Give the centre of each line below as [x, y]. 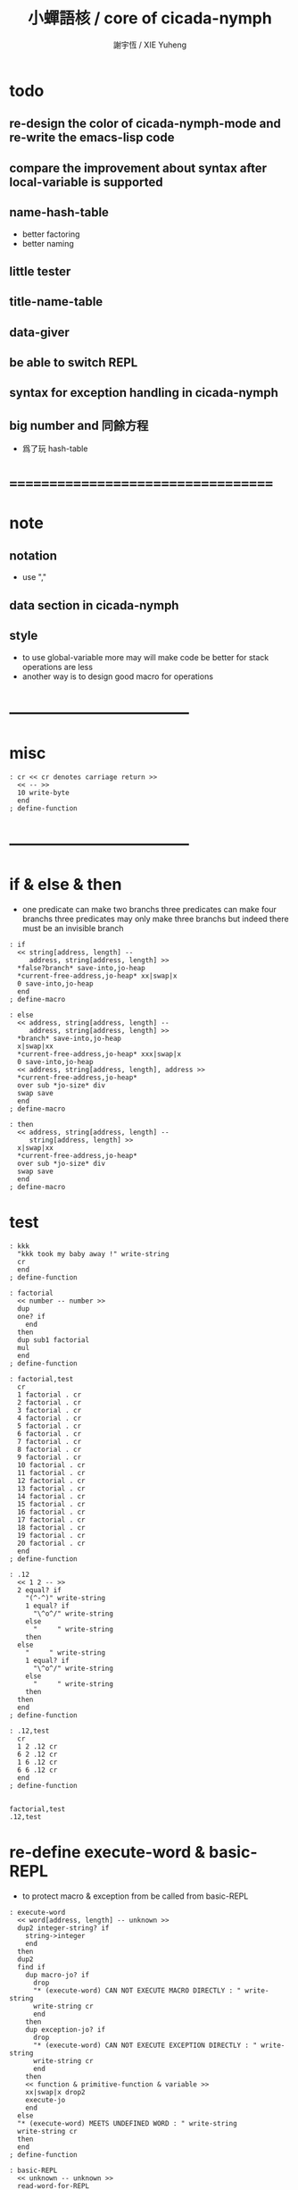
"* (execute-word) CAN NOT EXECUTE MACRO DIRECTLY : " [137, 1990]
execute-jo [46, 2100]
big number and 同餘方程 [79, 425]
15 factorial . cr [52, 1504]
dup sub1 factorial [54, 1340]
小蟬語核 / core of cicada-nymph [150, 18]
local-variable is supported [86, 182]
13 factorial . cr [52, 1489]
